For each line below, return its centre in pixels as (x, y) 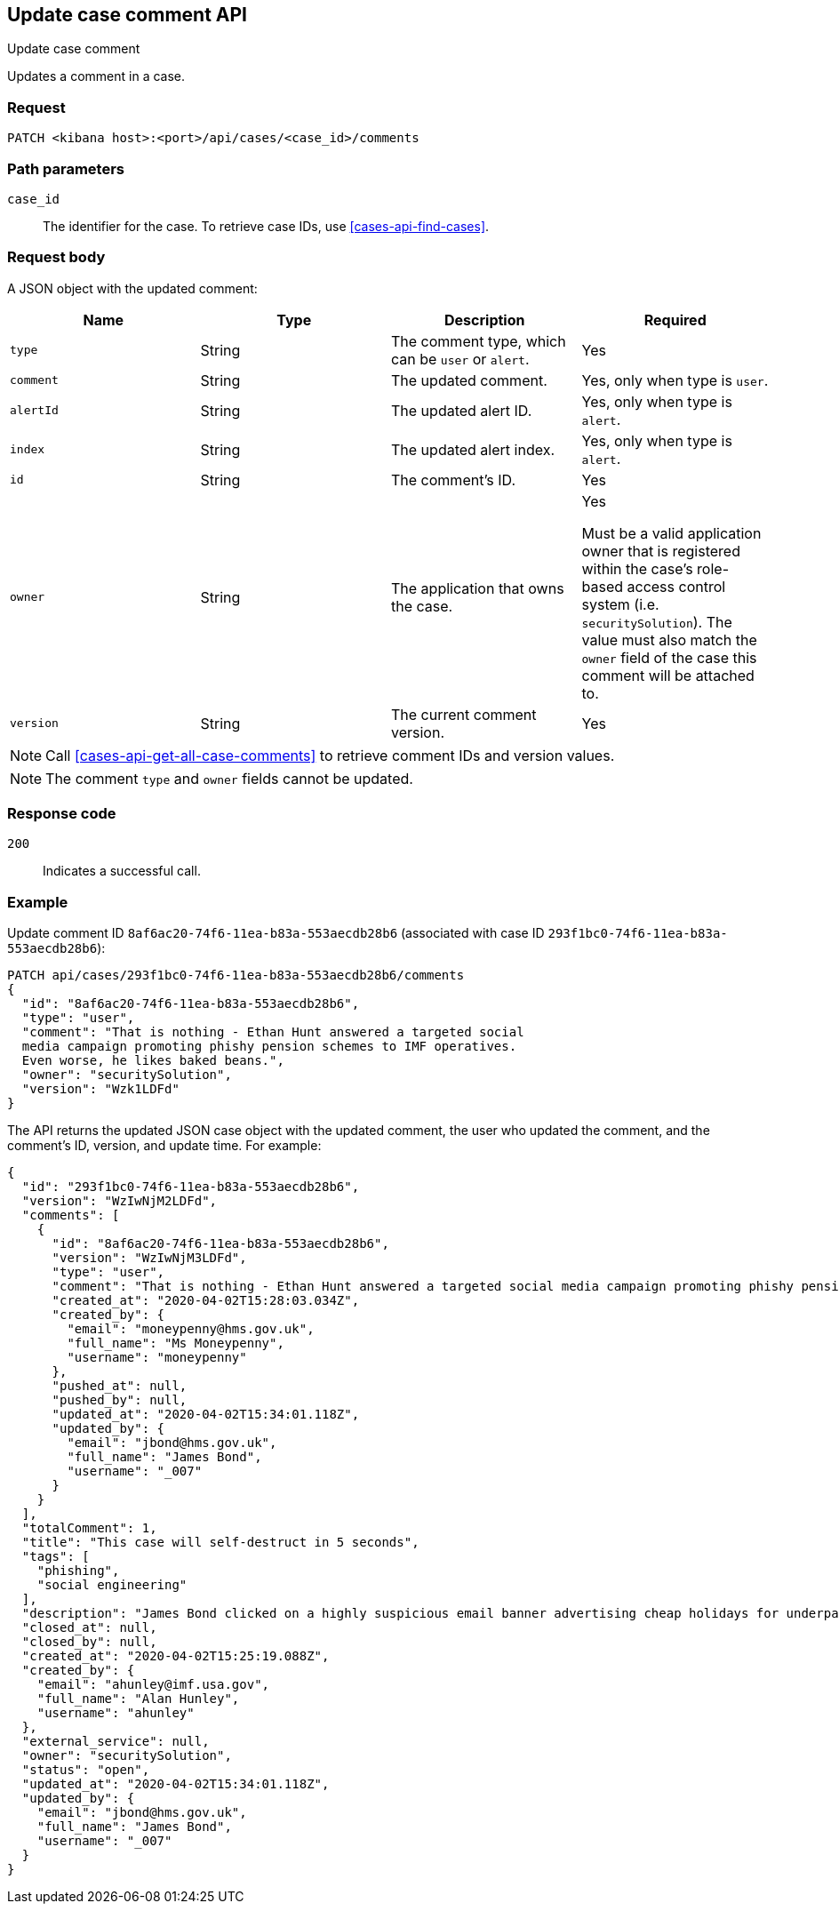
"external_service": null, (116, 1742)
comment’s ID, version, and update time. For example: (164, 1146)
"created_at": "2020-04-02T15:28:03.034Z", (206, 1301)
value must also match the (669, 640)
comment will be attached (668, 675)
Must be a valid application (671, 533)
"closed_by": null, (89, 1642)
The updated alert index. (473, 449)
